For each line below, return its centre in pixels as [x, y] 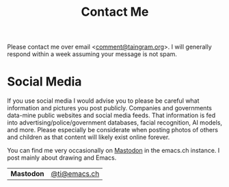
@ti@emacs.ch [75, 174]
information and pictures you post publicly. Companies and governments [109, 108]
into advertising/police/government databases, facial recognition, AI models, [115, 123]
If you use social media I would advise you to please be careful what [103, 101]
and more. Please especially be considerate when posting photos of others [113, 130]
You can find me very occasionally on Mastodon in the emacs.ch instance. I [113, 151]
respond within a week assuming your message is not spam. [92, 54]
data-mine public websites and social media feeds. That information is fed [111, 115]
